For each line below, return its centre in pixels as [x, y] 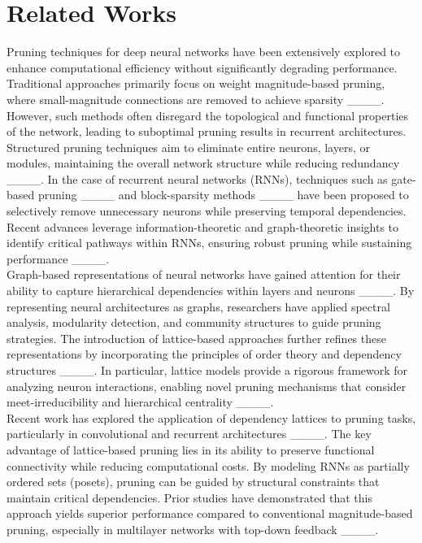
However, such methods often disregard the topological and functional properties [208, 115]
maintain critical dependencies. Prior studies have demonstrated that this [189, 497]
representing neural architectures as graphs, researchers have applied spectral [198, 306]
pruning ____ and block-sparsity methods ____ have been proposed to [223, 195]
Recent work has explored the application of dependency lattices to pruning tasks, [211, 417]
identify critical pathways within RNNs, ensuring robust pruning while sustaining [209, 243]
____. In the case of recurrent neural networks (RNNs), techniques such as [197, 178]
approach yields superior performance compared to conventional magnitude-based [210, 513]
